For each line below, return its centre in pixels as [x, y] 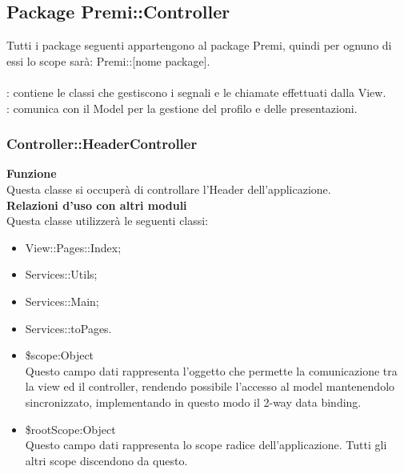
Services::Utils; [61, 274]
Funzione [32, 173]
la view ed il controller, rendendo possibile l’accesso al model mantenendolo [210, 386]
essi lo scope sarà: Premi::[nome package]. [108, 60]
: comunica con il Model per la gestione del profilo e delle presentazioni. [182, 108]
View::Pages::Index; [73, 247]
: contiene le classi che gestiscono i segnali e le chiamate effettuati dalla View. [196, 92]
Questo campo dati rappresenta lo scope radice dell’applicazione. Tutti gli [206, 445]
